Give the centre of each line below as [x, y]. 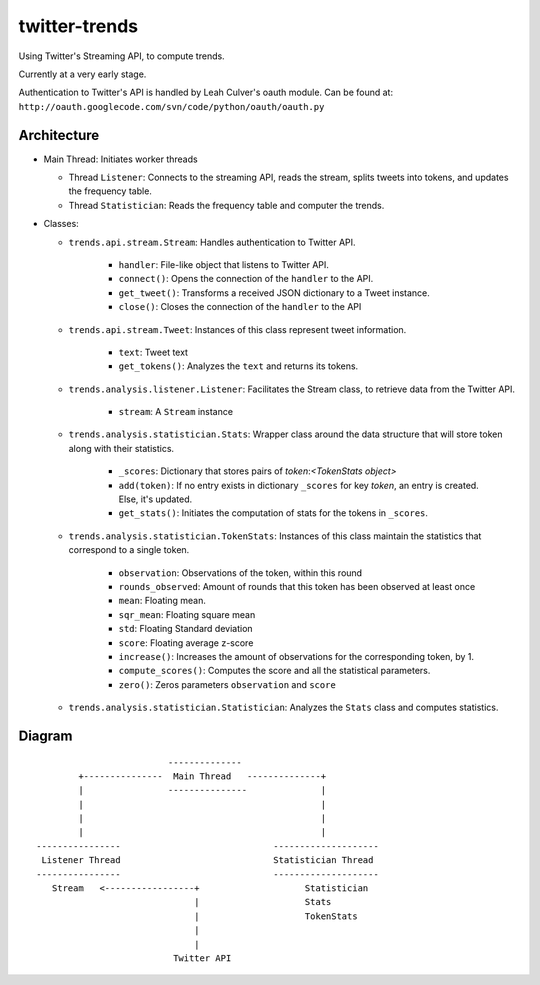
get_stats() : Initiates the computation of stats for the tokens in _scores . [273, 513]
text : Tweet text [153, 352]
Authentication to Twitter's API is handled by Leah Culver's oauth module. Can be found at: [206, 92]
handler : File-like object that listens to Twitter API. [224, 264]
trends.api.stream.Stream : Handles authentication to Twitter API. [212, 242]
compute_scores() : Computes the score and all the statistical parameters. [274, 671]
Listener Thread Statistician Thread [207, 860]
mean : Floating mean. [162, 601]
